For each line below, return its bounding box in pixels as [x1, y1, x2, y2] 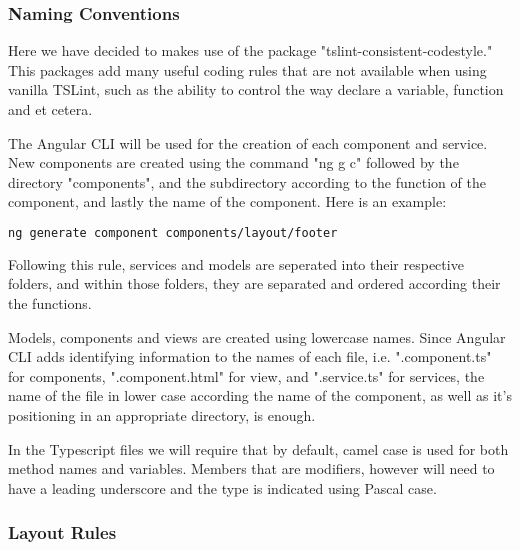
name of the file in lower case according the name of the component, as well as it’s [8, 385, 512, 406]
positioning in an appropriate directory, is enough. [8, 405, 316, 425]
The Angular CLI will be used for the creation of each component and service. [8, 132, 488, 153]
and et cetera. [8, 99, 93, 119]
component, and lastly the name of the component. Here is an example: [8, 191, 447, 212]
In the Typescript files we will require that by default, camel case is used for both [8, 438, 509, 459]
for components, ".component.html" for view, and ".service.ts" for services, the [8, 365, 485, 386]
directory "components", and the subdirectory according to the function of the [8, 171, 486, 192]
